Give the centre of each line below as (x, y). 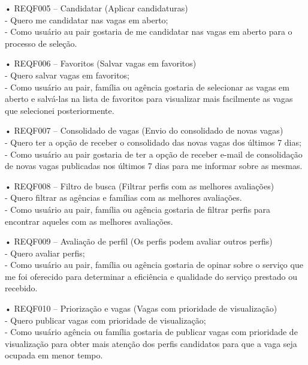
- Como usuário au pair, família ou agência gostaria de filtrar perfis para (138, 209)
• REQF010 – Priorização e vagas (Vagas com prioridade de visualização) (141, 308)
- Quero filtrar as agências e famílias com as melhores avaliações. (123, 197)
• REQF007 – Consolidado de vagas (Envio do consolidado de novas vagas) (144, 130)
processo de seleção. (41, 43)
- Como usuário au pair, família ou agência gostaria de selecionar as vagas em (147, 87)
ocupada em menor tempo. (54, 355)
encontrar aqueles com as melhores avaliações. (89, 221)
